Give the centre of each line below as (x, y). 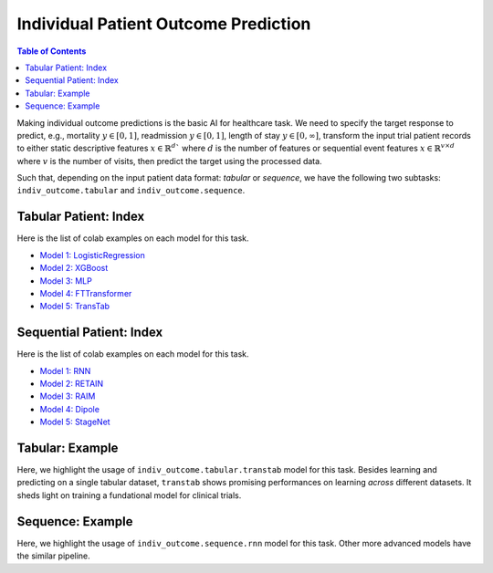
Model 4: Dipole (70, 409)
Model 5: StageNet (75, 422)
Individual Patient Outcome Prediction (164, 24)
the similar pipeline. (53, 556)
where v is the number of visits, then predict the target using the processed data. (170, 161)
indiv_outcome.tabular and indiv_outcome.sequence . (131, 191)
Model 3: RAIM (68, 396)
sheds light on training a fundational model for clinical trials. (129, 495)
